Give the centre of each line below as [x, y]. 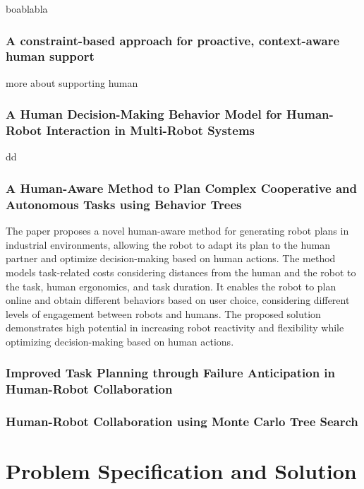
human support [50, 56]
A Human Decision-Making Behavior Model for [144, 114]
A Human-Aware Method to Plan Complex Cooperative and [181, 188]
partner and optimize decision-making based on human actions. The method [171, 258]
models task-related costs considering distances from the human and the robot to [181, 272]
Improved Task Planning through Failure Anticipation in [171, 373]
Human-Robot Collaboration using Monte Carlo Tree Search [182, 422]
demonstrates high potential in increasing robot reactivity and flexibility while [175, 328]
